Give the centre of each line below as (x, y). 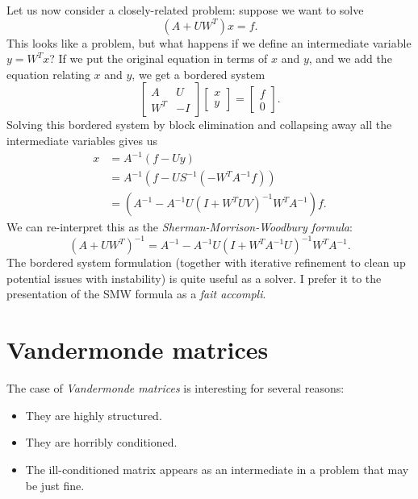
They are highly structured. (94, 415)
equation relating (48, 74)
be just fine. (55, 485)
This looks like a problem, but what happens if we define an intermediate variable (209, 42)
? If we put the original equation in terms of (159, 58)
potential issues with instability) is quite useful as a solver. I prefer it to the (194, 278)
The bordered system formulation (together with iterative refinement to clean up (206, 262)
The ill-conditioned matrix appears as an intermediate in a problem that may (217, 469)
